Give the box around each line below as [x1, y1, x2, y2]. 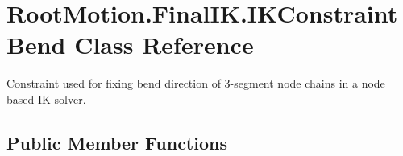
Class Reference [74, 28, 254, 61]
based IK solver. [6, 90, 86, 107]
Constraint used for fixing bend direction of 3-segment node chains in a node [6, 75, 385, 92]
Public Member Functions [6, 129, 227, 154]
